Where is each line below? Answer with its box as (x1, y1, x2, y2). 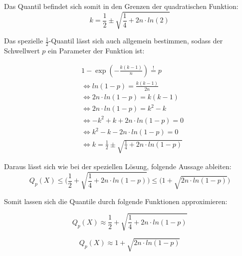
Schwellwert (4, 45, 40, 55)
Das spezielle (4, 35, 43, 46)
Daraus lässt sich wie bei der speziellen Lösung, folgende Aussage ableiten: (4, 161, 232, 171)
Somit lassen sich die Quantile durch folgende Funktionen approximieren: (4, 196, 228, 206)
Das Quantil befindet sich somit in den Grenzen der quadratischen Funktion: (4, 1, 239, 11)
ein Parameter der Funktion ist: (47, 45, 145, 55)
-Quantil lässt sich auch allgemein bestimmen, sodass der (48, 35, 223, 46)
